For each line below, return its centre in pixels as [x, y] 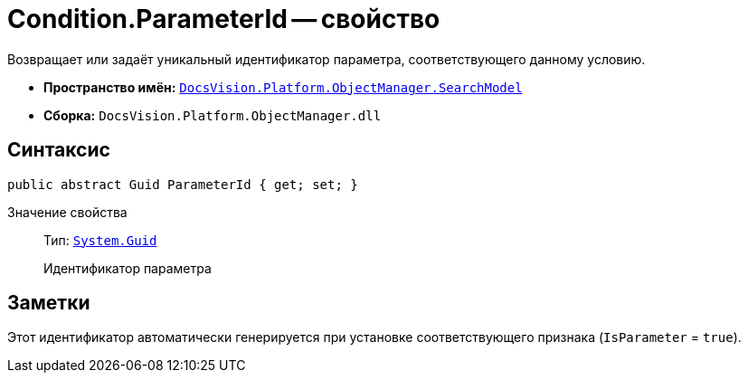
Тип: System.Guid [100, 240]
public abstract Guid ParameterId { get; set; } [183, 184]
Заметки [49, 303]
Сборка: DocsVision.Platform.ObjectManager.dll [213, 115]
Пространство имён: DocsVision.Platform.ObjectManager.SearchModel [283, 87]
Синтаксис [59, 150]
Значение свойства [67, 212]
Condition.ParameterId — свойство [224, 19]
